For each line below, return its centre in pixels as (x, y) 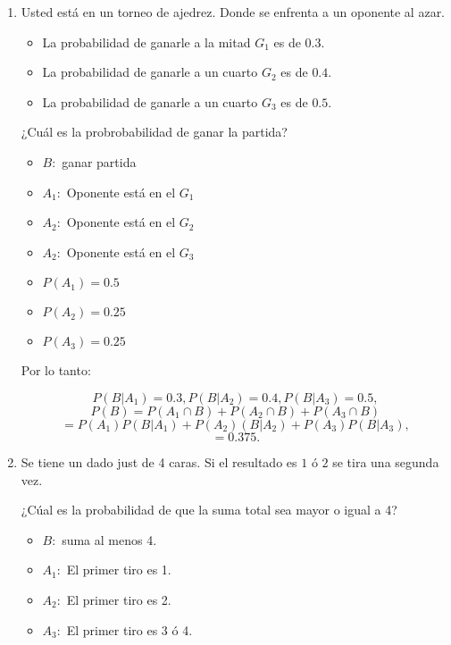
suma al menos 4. (109, 539)
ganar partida (99, 161)
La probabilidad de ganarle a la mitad (146, 42)
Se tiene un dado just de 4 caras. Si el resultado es (159, 461)
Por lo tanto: (56, 370)
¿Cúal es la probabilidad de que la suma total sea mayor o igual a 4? (209, 510)
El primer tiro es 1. (119, 570)
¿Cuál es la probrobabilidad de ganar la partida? (154, 132)
